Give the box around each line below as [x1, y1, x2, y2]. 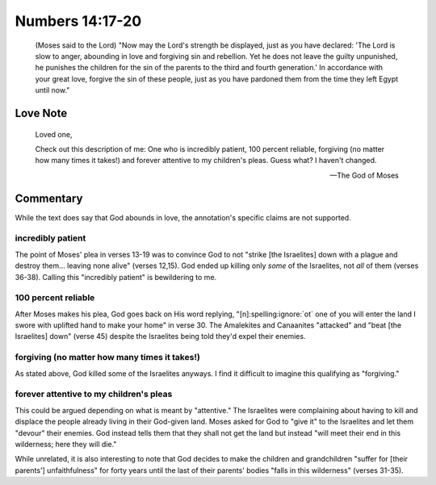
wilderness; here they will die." [15, 439, 117, 449]
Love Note [15, 106, 68, 120]
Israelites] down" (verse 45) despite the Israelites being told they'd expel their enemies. [15, 332, 306, 341]
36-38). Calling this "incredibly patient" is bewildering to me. [15, 272, 217, 282]
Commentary [15, 191, 83, 205]
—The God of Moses [329, 170, 399, 180]
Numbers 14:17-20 [15, 12, 142, 30]
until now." [35, 86, 70, 95]
